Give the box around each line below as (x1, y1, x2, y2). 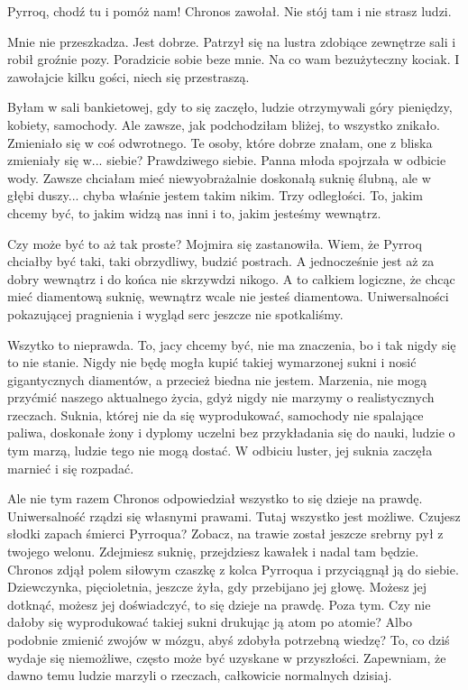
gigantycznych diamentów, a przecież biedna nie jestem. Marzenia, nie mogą (7, 370, 427, 389)
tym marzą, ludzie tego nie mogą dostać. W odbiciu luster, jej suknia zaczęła (7, 441, 433, 460)
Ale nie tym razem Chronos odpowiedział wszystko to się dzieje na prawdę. (7, 489, 423, 508)
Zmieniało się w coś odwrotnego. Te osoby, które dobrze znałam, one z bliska (7, 133, 433, 152)
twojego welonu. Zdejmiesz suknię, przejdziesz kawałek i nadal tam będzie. (7, 542, 419, 561)
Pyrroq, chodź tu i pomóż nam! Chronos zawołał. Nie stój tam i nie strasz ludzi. (7, 2, 452, 20)
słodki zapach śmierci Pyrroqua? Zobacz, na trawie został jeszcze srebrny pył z (7, 524, 444, 543)
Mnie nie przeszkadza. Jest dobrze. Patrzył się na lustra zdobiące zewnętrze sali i (7, 32, 456, 51)
